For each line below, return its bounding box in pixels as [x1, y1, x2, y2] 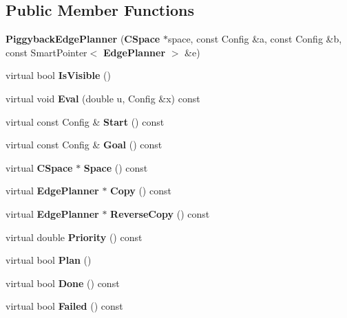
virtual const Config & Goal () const [6, 137, 162, 152]
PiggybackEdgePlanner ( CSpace [6, 32, 160, 46]
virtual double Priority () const [6, 229, 143, 244]
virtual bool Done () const [6, 275, 120, 290]
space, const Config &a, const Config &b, [167, 32, 342, 46]
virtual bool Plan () [6, 253, 92, 267]
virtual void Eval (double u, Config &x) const [6, 91, 200, 105]
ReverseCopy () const [110, 206, 210, 220]
